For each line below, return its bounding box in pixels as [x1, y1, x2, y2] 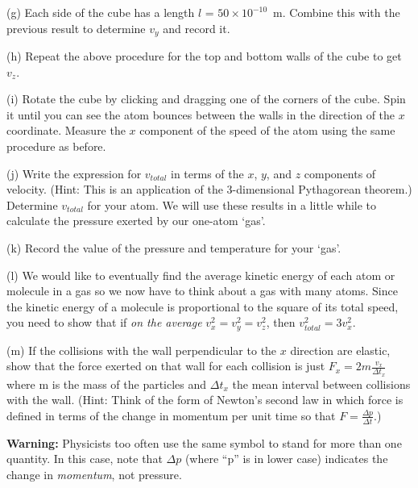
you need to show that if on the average [6, 314, 202, 331]
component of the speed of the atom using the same [139, 122, 395, 139]
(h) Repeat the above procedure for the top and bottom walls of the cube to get [6, 48, 402, 65]
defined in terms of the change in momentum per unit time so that [6, 407, 336, 423]
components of [304, 165, 376, 181]
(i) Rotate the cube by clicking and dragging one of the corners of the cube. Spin [6, 90, 406, 107]
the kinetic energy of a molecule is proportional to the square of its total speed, [6, 298, 399, 315]
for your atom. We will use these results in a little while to [87, 196, 377, 213]
